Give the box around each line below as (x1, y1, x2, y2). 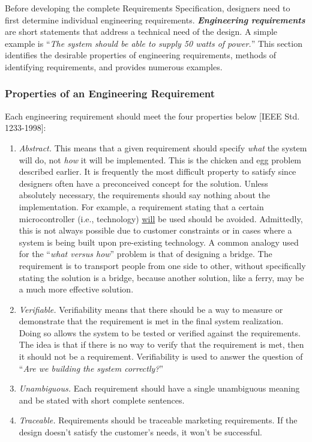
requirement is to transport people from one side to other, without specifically (19, 259, 306, 271)
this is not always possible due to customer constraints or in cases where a (19, 224, 292, 237)
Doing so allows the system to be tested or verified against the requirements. (19, 326, 301, 339)
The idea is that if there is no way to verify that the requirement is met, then (19, 338, 304, 351)
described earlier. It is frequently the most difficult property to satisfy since (19, 165, 296, 178)
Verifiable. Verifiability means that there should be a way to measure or (19, 303, 283, 315)
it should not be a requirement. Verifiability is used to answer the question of (19, 350, 303, 363)
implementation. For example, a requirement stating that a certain (19, 200, 264, 213)
